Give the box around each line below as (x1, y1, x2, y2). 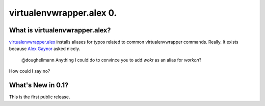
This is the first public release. (9, 94, 70, 100)
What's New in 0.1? (9, 81, 69, 89)
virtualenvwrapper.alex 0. (9, 7, 117, 18)
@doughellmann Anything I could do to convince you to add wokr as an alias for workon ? (21, 57, 202, 63)
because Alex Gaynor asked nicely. (9, 46, 80, 52)
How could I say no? (9, 68, 50, 74)
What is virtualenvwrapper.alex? (9, 26, 111, 34)
